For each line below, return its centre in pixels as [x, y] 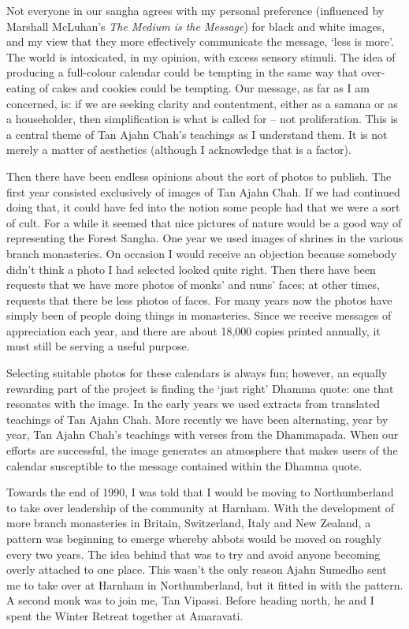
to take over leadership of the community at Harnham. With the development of [201, 507]
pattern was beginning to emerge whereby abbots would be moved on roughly [194, 538]
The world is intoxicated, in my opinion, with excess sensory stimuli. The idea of [201, 56]
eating [21, 87]
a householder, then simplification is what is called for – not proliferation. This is [202, 119]
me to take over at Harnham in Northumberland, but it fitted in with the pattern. [205, 584]
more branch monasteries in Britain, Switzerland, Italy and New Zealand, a [189, 523]
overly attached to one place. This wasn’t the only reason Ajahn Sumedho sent [197, 569]
